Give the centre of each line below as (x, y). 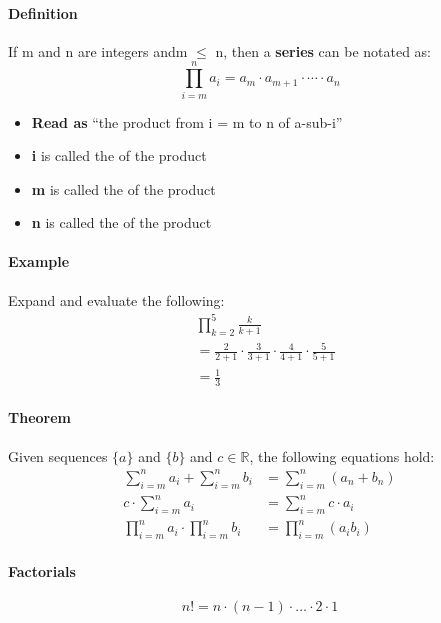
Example (39, 261)
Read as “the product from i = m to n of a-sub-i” (187, 121)
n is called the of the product (121, 222)
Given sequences (58, 455)
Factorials (42, 570)
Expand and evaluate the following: (116, 299)
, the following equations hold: (342, 455)
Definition (43, 12)
